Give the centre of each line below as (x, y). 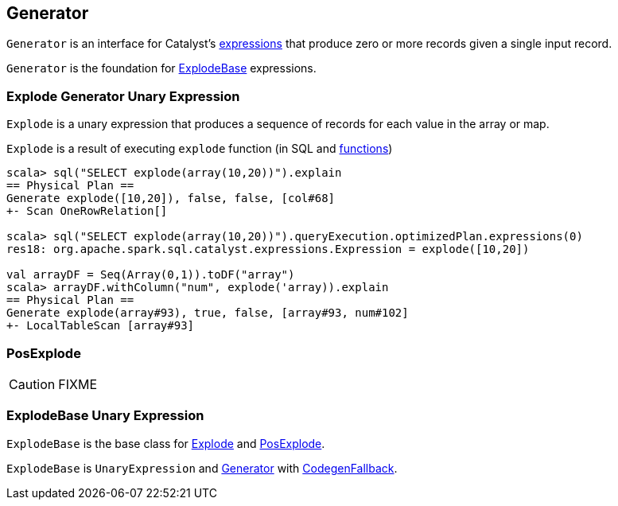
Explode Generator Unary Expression (123, 96)
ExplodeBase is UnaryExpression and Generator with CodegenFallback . (202, 468)
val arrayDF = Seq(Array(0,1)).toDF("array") (151, 275)
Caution (32, 384)
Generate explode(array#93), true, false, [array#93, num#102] (208, 313)
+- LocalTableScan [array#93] (101, 326)
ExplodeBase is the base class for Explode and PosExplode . (166, 443)
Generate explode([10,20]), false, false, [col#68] (171, 199)
